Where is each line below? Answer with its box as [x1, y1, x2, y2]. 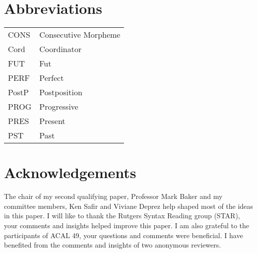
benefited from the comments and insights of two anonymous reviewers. [4, 240, 221, 250]
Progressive [39, 101, 78, 113]
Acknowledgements [4, 162, 136, 183]
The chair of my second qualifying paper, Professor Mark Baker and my [4, 191, 223, 201]
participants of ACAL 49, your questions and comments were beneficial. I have [4, 230, 243, 240]
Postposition [39, 86, 82, 98]
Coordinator [39, 43, 82, 55]
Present [39, 115, 65, 127]
